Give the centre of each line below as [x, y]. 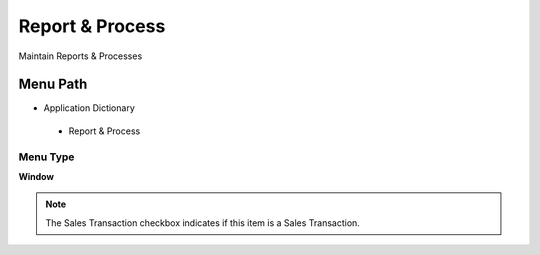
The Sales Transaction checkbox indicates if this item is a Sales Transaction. [202, 222]
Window [36, 176]
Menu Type [46, 157]
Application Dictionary [89, 108]
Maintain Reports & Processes [80, 56]
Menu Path [53, 84]
